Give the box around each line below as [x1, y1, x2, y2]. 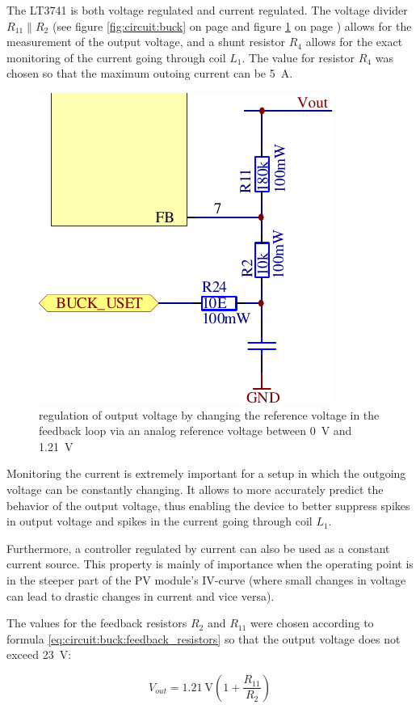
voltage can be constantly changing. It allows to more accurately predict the [6, 480, 384, 497]
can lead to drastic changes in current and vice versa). [6, 587, 275, 604]
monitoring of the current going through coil [6, 49, 226, 65]
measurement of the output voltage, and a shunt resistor [6, 33, 285, 50]
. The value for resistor [241, 49, 355, 65]
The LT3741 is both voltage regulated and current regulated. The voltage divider [6, 2, 408, 18]
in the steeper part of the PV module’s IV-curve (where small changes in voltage [6, 571, 406, 588]
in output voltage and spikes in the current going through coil [6, 513, 313, 530]
